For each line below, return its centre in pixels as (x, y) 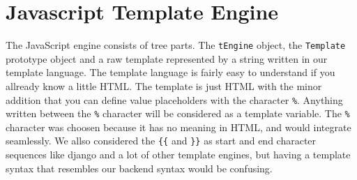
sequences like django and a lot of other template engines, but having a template (178, 155)
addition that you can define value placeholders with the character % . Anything (174, 99)
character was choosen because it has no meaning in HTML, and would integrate (178, 127)
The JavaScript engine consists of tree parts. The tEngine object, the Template (176, 45)
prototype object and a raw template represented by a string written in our (167, 58)
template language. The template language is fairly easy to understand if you (170, 72)
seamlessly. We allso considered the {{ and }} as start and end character (161, 141)
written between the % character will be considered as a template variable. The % (178, 113)
